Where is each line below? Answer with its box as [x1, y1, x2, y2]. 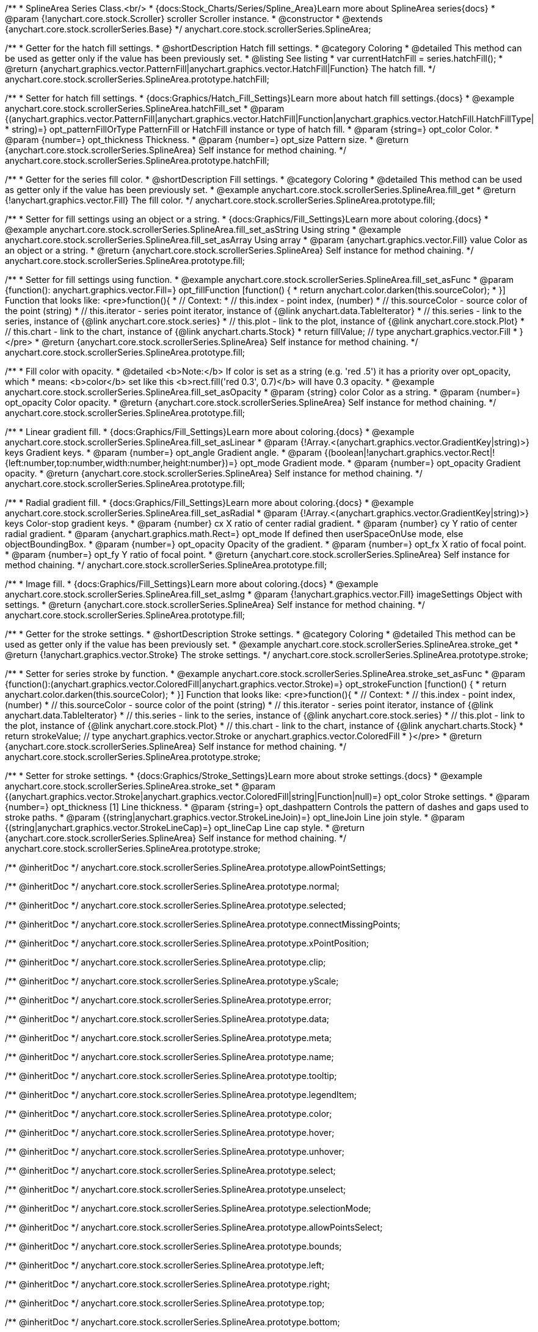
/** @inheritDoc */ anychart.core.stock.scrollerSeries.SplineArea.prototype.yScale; [5, 976, 339, 986]
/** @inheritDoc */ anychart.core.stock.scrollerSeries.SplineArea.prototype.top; [5, 1298, 325, 1308]
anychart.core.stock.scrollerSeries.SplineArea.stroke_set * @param [5, 781, 275, 791]
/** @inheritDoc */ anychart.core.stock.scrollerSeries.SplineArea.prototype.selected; [5, 900, 346, 910]
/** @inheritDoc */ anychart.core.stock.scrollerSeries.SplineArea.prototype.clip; [5, 957, 326, 967]
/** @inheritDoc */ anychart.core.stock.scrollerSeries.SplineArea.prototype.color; [5, 1108, 332, 1119]
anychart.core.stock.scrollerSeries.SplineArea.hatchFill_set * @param [5, 103, 285, 114]
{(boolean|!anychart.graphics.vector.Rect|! [324, 447, 495, 458]
